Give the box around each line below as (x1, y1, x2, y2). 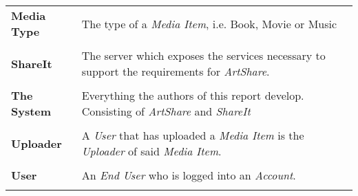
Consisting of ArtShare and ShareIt (81, 103, 251, 119)
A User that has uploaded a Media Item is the (81, 127, 304, 143)
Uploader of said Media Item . (81, 143, 222, 159)
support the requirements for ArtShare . (81, 63, 270, 79)
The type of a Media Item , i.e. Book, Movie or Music (81, 15, 337, 32)
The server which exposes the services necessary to (81, 47, 326, 63)
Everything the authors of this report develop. (81, 87, 304, 103)
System (11, 103, 52, 119)
